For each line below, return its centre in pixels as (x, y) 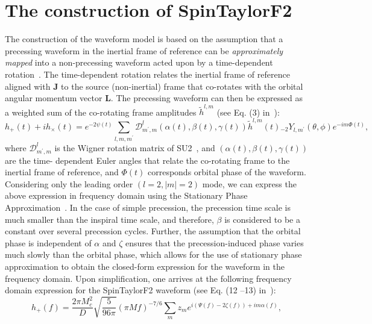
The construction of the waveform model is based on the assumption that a (144, 39)
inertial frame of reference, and (62, 172)
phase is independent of (48, 242)
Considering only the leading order (69, 183)
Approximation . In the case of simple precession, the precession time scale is (148, 207)
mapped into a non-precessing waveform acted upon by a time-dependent (139, 62)
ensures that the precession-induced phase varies (215, 242)
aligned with (28, 86)
